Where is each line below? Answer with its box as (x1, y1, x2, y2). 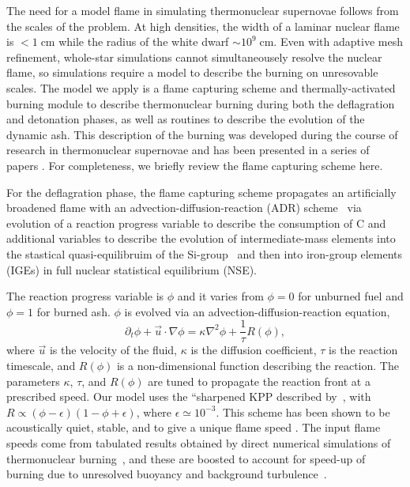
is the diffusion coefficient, (190, 342, 317, 358)
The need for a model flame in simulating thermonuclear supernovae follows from (6, 2, 399, 18)
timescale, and (6, 357, 76, 373)
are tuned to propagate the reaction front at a (148, 372, 371, 389)
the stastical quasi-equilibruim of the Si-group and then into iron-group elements (6, 245, 403, 262)
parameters (6, 372, 60, 389)
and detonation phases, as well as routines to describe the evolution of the (6, 111, 365, 127)
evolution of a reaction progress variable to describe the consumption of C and (6, 214, 386, 231)
